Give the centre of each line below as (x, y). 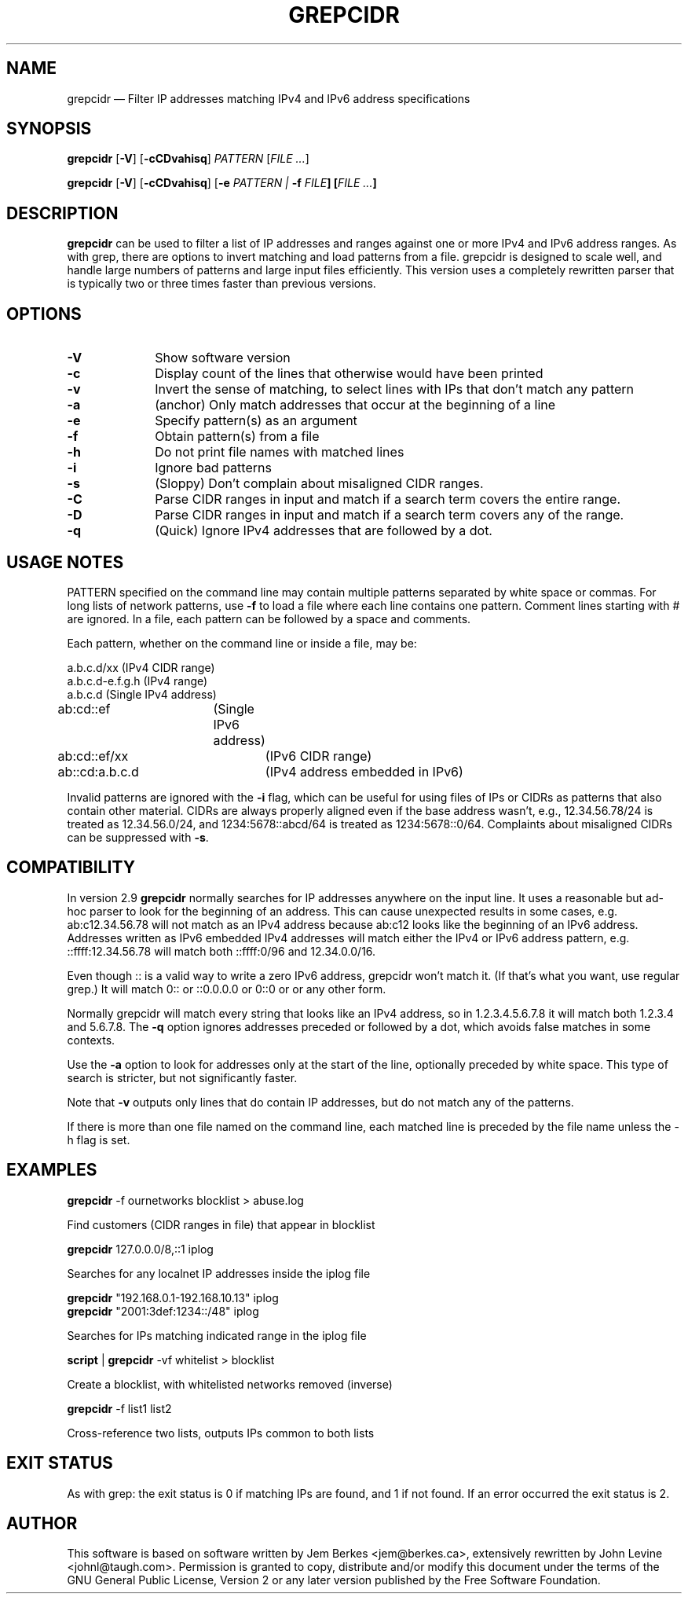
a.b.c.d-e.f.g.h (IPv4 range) (137, 681)
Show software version (223, 358)
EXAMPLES (52, 1170)
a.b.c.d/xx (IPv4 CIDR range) (141, 667)
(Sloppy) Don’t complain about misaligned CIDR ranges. (319, 484)
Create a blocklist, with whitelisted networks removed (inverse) (230, 1384)
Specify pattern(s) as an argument (256, 421)
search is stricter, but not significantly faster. (182, 1077)
